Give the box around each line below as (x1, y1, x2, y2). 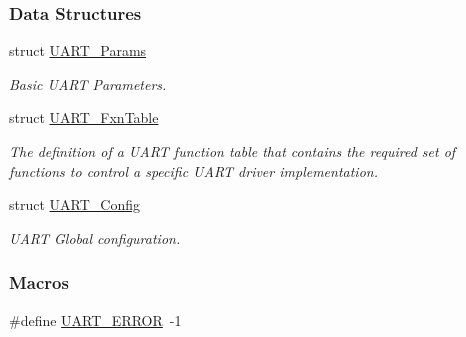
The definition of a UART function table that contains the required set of (9, 141, 456, 161)
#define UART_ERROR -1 (9, 309, 182, 330)
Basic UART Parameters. (9, 73, 167, 94)
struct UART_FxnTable (9, 107, 159, 128)
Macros (9, 270, 69, 295)
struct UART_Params (9, 40, 147, 61)
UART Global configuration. (9, 227, 181, 248)
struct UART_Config (9, 194, 140, 215)
